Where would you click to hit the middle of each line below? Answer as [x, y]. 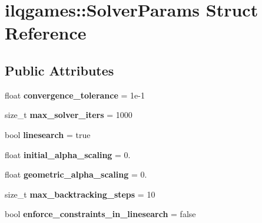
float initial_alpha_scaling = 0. [68, 154]
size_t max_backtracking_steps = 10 [80, 194]
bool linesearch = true [48, 134]
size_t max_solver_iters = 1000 [69, 115]
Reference [46, 33]
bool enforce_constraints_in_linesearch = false [100, 214]
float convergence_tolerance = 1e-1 [75, 95]
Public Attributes [59, 70]
